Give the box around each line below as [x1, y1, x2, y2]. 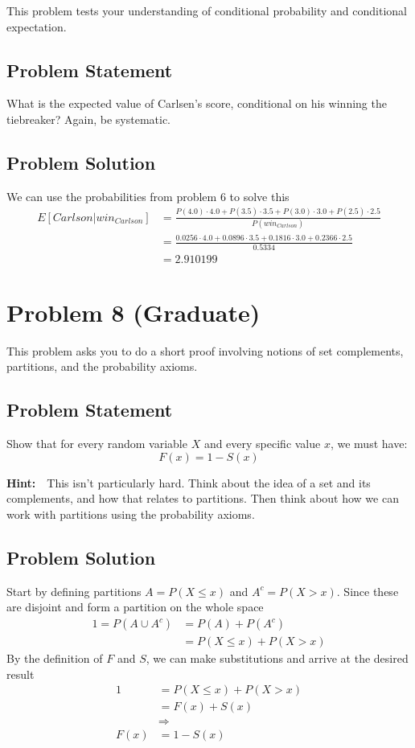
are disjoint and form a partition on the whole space [6, 598, 264, 615]
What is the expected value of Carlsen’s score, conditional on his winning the [6, 95, 387, 112]
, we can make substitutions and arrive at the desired [146, 650, 409, 667]
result [6, 665, 35, 682]
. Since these [336, 582, 399, 599]
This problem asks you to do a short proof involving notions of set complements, [6, 342, 404, 359]
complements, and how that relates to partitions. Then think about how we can [6, 490, 399, 507]
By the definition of [6, 650, 103, 667]
